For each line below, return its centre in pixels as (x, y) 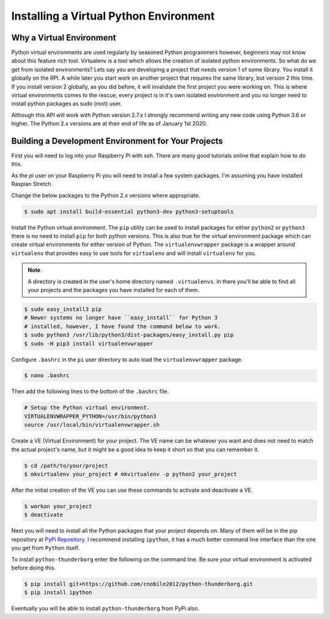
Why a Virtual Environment (64, 38)
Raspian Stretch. (32, 184)
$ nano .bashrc (47, 376)
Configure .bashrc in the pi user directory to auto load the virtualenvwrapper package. (127, 359)
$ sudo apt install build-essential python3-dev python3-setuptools (129, 212)
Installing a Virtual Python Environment (113, 16)
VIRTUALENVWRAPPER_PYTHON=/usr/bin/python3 (90, 416)
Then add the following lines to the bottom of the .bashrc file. (90, 391)
